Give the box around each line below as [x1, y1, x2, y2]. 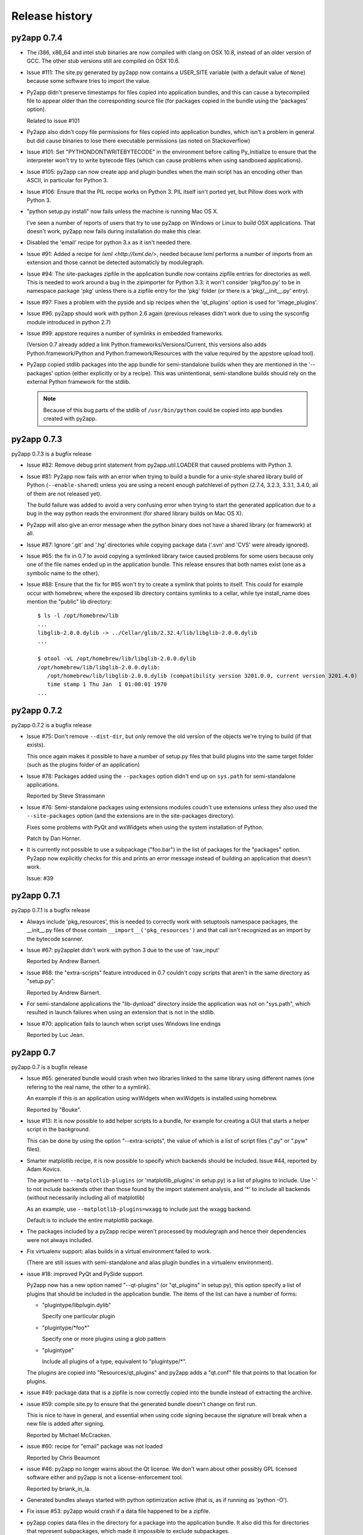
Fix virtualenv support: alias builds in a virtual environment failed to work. [26, 1248, 212, 1255]
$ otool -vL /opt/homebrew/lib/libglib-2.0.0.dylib [37, 655, 196, 663]
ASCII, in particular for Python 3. [26, 177, 109, 184]
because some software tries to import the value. [26, 77, 151, 85]
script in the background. [26, 1125, 90, 1133]
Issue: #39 [26, 874, 54, 882]
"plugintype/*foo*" [42, 1324, 90, 1331]
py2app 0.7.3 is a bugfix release [11, 450, 92, 457]
